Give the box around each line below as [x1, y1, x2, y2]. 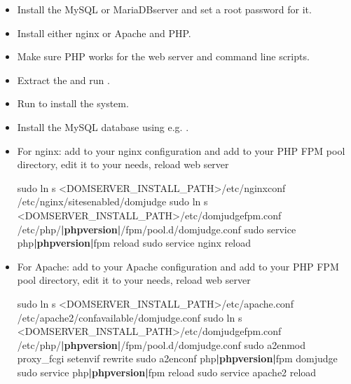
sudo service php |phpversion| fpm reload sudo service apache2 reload [17, 364, 317, 379]
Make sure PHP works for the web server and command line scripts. [17, 49, 310, 64]
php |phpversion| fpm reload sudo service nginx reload [17, 235, 252, 250]
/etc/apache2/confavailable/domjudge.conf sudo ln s [17, 310, 242, 324]
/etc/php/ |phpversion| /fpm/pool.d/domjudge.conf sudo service [17, 221, 296, 236]
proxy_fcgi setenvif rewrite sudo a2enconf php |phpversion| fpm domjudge [17, 351, 338, 366]
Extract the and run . [17, 72, 110, 87]
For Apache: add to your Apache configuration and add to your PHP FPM [17, 259, 339, 273]
